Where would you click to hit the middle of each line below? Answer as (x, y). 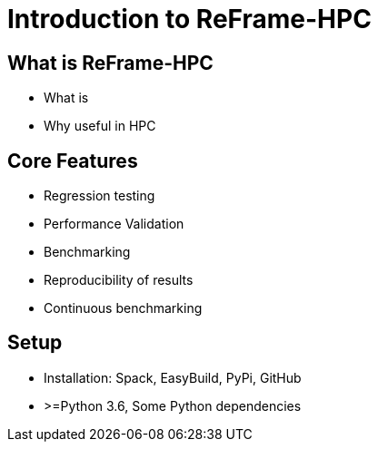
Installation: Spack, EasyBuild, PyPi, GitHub (173, 377)
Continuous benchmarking (123, 308)
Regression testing (99, 196)
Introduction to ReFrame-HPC (189, 19)
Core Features (73, 161)
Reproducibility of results (119, 280)
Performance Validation (114, 224)
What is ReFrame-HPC (110, 63)
